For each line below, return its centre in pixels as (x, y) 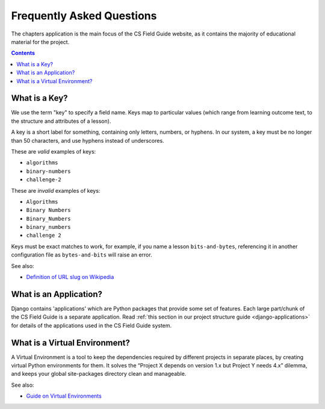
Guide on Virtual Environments (64, 396)
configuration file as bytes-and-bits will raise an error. (82, 255)
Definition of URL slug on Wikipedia (70, 277)
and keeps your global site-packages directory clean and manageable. (99, 374)
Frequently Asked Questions (84, 16)
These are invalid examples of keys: (56, 190)
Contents (23, 53)
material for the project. (40, 42)
